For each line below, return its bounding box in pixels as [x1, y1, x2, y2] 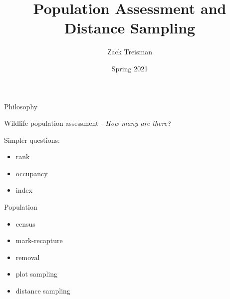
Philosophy [4, 101, 38, 111]
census [15, 218, 35, 229]
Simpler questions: [4, 134, 60, 145]
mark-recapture [15, 235, 63, 246]
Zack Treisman [107, 46, 152, 57]
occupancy [15, 168, 48, 178]
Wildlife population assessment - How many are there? [4, 118, 171, 128]
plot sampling [15, 269, 58, 279]
